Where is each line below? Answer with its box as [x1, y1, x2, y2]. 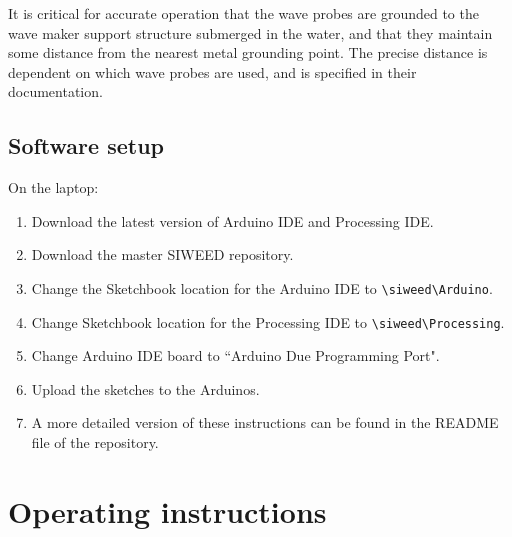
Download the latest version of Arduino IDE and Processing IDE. [31, 210, 434, 231]
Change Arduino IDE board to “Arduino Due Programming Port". [31, 345, 440, 366]
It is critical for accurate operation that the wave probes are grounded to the [8, 3, 479, 23]
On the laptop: [8, 177, 99, 198]
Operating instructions [8, 490, 327, 531]
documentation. [8, 81, 103, 102]
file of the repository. [31, 432, 159, 453]
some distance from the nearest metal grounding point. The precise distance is [8, 42, 488, 63]
